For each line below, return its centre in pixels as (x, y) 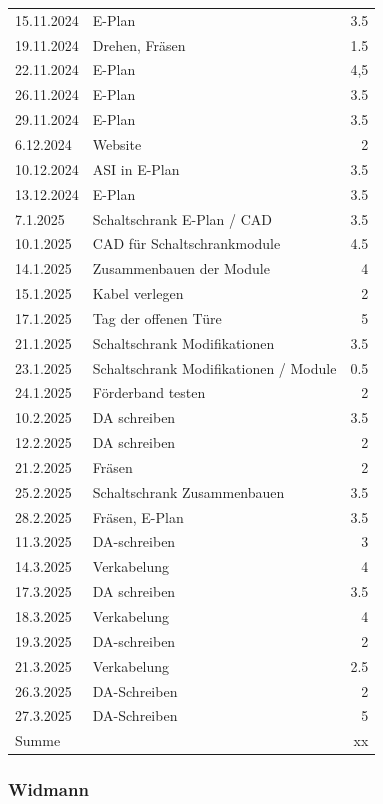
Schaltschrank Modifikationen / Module (214, 367)
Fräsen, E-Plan (138, 516)
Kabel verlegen (138, 293)
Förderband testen (149, 392)
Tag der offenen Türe (157, 317)
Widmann (48, 789)
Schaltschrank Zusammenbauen (188, 491)
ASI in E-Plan (136, 168)
